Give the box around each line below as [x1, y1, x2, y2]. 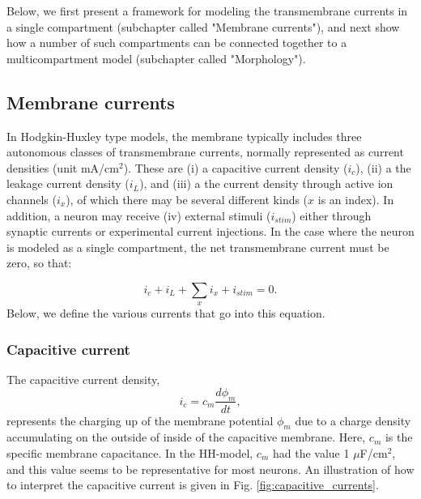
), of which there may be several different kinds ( [66, 190, 308, 207]
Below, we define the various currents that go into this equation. [6, 305, 325, 322]
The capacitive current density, [6, 371, 160, 388]
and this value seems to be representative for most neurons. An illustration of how [6, 460, 415, 477]
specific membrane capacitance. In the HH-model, [6, 444, 253, 461]
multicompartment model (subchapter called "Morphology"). [6, 49, 306, 66]
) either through [291, 207, 372, 224]
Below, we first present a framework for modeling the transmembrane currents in [6, 2, 408, 19]
